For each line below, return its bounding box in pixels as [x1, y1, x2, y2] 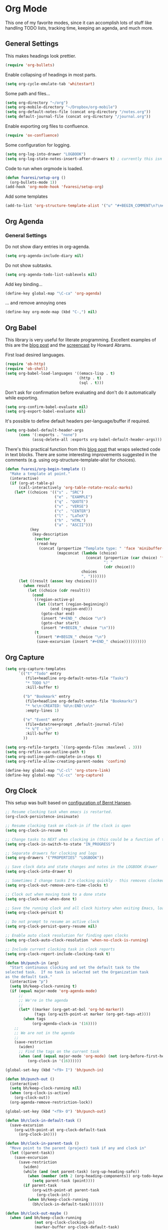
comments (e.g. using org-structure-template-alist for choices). [5, 457, 136, 463]
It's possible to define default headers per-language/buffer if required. [5, 418, 150, 424]
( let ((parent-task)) [9, 1150, 55, 1155]
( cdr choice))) [103, 565, 135, 570]
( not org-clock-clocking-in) [34, 1220, 95, 1225]
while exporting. [5, 394, 38, 400]
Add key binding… [5, 281, 42, 287]
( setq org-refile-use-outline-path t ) [5, 750, 86, 755]
